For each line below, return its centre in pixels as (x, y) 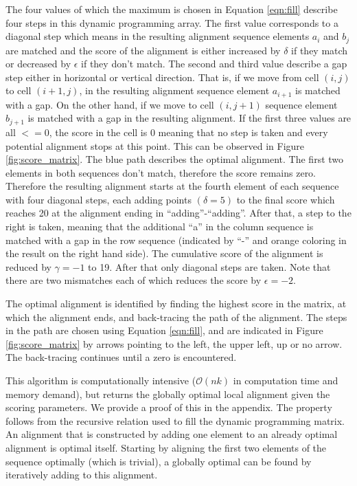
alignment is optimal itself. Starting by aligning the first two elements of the (166, 447)
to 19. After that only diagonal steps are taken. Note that (209, 266)
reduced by (28, 266)
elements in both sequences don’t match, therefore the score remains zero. (161, 172)
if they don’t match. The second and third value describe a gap (214, 64)
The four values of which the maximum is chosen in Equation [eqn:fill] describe (172, 9)
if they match (320, 50)
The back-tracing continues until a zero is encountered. (121, 357)
